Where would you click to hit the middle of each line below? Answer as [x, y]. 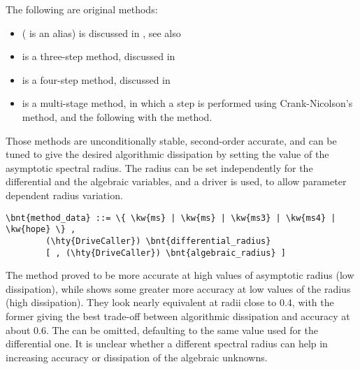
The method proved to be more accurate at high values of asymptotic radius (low [180, 275]
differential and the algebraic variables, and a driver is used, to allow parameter [176, 181]
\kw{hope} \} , [41, 230]
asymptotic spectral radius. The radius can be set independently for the [159, 167]
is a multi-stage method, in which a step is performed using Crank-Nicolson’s [187, 103]
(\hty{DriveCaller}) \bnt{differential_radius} [158, 241]
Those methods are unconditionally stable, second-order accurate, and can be [171, 140]
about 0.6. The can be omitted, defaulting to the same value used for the [162, 330]
